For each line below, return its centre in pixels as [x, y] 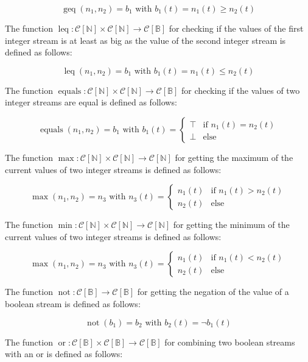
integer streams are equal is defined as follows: [91, 102]
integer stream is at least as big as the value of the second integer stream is [145, 40]
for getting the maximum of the [234, 157]
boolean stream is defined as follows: [73, 303]
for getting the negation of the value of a [213, 292]
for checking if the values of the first [236, 28]
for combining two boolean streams [230, 342]
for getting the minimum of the [231, 225]
